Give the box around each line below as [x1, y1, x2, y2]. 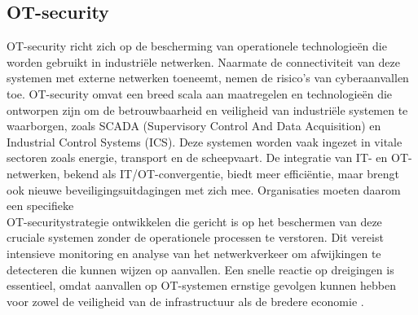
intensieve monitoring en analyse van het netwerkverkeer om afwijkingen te [7, 244, 381, 261]
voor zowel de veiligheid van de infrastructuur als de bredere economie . [7, 292, 364, 309]
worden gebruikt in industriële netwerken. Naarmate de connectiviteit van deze [7, 53, 400, 70]
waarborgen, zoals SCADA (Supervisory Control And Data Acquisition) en [7, 117, 381, 134]
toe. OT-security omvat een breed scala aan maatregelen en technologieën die [7, 85, 393, 102]
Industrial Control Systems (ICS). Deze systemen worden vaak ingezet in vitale [7, 133, 403, 150]
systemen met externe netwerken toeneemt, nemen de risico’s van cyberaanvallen [7, 69, 409, 86]
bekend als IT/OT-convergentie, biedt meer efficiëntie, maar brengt [64, 164, 400, 182]
